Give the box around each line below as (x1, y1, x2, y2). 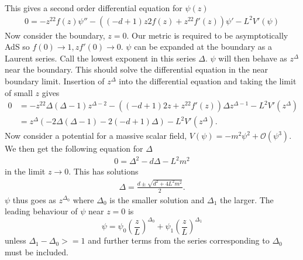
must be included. (5, 245, 68, 258)
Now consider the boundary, (5, 29, 105, 41)
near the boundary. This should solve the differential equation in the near (5, 63, 268, 76)
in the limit (5, 165, 46, 177)
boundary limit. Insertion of (5, 75, 105, 87)
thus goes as (12, 193, 56, 206)
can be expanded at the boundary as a (134, 40, 272, 53)
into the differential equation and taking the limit (119, 75, 297, 87)
